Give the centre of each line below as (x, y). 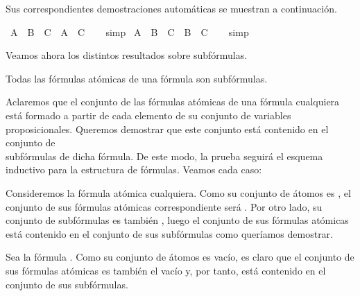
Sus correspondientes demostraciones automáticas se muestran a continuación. (171, 8)
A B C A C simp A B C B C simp (129, 32)
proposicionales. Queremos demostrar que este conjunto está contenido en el (167, 129)
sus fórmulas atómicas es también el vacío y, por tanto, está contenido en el (166, 270)
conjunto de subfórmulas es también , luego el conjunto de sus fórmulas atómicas (177, 220)
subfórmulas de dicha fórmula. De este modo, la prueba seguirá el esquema (164, 156)
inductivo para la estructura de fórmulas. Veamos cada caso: (134, 169)
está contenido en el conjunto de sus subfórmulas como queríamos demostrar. (169, 233)
